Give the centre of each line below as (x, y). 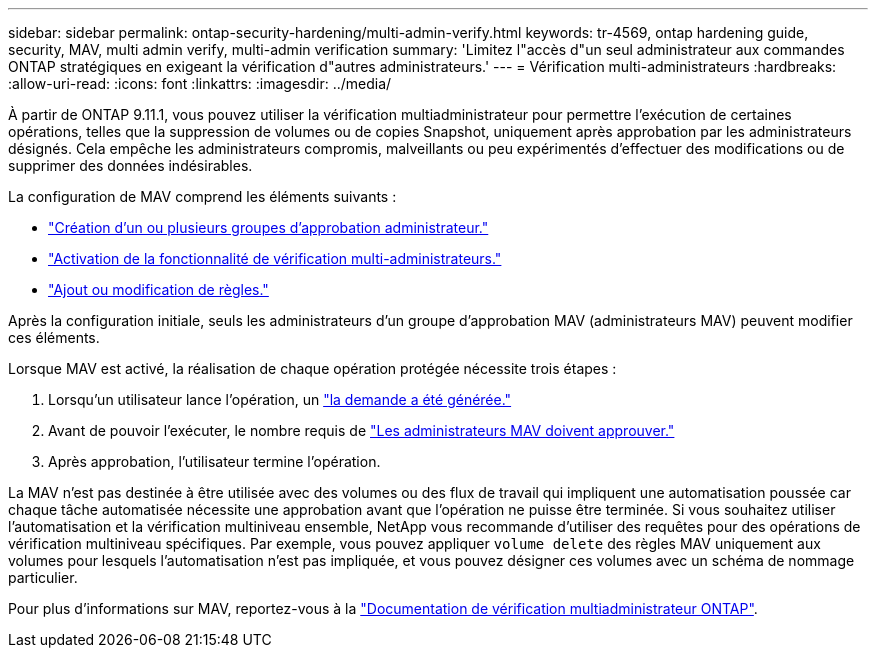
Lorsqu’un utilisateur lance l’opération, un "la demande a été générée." (280, 399)
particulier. (43, 577)
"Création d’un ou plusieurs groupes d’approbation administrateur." (268, 227)
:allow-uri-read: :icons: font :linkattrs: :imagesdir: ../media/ (200, 83)
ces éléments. (54, 337)
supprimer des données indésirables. (130, 165)
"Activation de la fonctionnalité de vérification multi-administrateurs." (275, 258)
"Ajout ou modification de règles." (158, 289)
